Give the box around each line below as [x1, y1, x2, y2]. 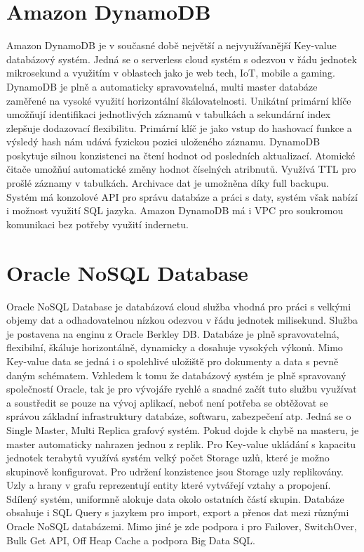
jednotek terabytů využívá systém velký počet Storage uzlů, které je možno [6, 450, 330, 465]
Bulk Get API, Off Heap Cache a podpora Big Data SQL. [6, 532, 255, 547]
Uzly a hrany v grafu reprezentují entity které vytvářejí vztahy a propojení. [6, 478, 331, 492]
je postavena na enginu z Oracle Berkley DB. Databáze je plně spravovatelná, [6, 326, 339, 341]
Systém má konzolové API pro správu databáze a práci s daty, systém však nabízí [6, 189, 358, 204]
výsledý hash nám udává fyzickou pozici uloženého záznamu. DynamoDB [6, 134, 321, 149]
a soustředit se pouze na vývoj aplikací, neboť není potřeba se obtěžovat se [6, 395, 328, 409]
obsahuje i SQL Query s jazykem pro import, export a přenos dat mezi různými [6, 505, 349, 520]
